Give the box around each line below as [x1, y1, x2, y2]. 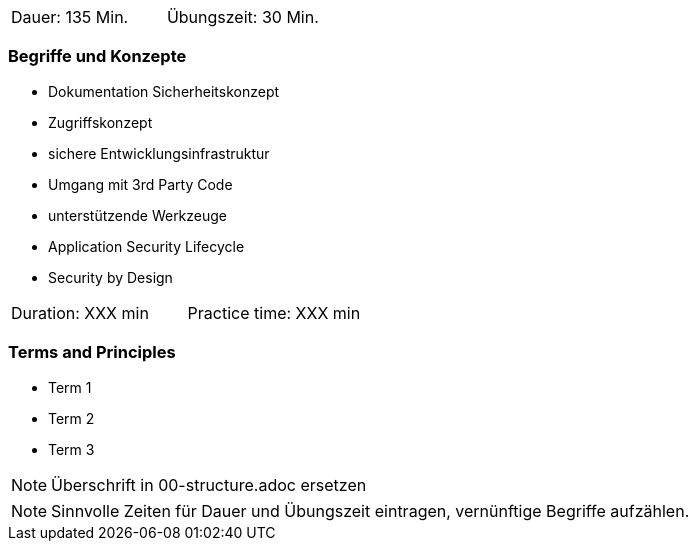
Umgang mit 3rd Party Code [48, 175, 233, 193]
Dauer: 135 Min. [11, 7, 129, 27]
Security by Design [48, 268, 173, 286]
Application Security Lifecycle [48, 237, 245, 255]
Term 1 [48, 378, 92, 396]
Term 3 [48, 440, 95, 458]
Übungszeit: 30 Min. [166, 7, 319, 27]
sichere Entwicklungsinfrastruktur [48, 144, 270, 162]
